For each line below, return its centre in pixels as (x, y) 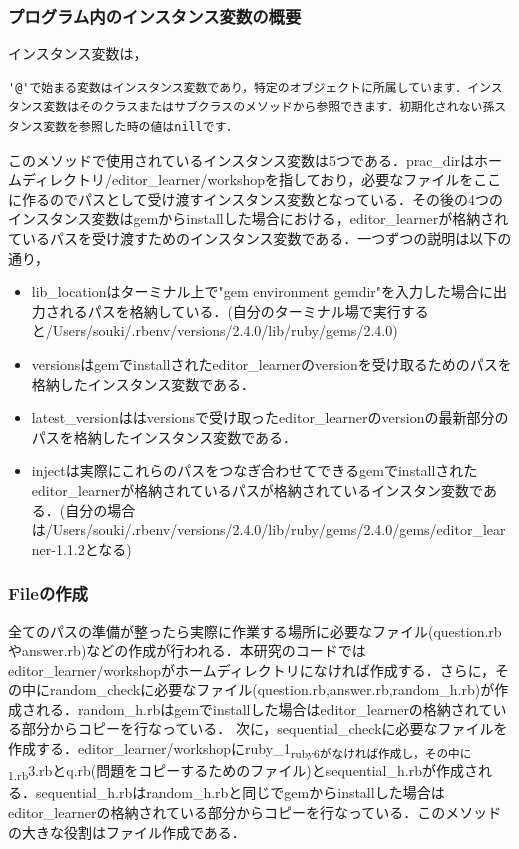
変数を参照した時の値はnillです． (141, 127)
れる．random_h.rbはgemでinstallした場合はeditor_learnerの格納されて (264, 708)
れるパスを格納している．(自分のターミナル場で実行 (230, 310)
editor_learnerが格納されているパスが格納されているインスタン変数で (257, 489)
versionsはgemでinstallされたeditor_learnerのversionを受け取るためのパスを (271, 363)
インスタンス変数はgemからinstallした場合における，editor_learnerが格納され (258, 218)
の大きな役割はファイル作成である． (127, 831)
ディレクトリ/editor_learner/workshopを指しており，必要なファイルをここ (261, 179)
